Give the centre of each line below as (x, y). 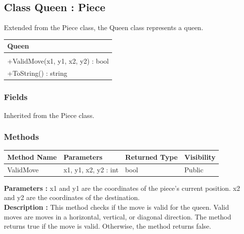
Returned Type (152, 157)
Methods (22, 137)
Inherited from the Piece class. (49, 115)
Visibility (200, 157)
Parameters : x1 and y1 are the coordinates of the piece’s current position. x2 (122, 188)
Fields (16, 97)
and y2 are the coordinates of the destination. (72, 197)
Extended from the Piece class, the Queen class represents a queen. (104, 27)
